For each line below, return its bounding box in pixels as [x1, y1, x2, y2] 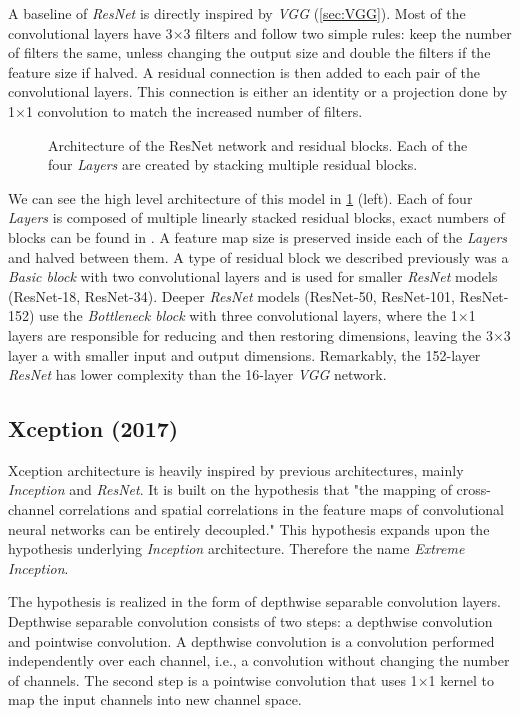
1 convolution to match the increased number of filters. [25, 100, 363, 121]
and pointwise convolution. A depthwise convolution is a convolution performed [8, 630, 495, 651]
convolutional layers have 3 [8, 22, 173, 43]
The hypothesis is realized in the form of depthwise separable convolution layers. [8, 591, 501, 612]
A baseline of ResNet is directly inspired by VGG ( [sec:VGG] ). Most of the [8, 3, 466, 23]
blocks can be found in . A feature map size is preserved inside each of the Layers [8, 226, 508, 247]
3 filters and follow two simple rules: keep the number [183, 22, 512, 43]
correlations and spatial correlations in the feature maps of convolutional [58, 499, 504, 520]
